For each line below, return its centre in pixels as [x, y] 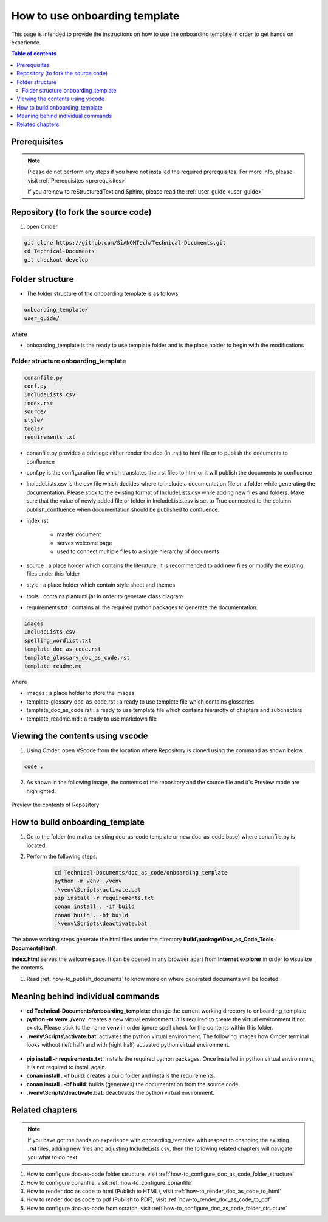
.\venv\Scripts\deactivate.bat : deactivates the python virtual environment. [121, 1093]
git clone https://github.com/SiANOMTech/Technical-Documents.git [125, 243]
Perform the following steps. [62, 856]
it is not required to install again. [67, 1067]
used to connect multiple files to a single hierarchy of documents [138, 551]
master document [79, 534]
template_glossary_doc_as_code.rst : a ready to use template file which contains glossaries [140, 701]
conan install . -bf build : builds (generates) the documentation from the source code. [133, 1084]
